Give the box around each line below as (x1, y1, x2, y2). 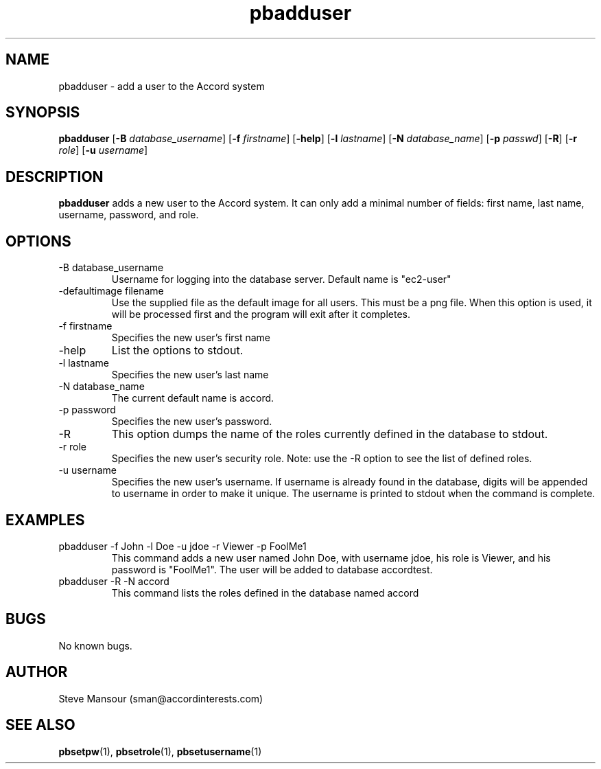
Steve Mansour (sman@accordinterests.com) (58, 692, 263, 704)
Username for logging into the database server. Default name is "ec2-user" (111, 273, 451, 286)
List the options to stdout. (111, 343, 244, 358)
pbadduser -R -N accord (58, 575, 169, 587)
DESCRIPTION (5, 168, 104, 185)
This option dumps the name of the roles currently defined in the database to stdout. (111, 427, 548, 441)
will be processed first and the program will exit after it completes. (111, 308, 410, 321)
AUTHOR (5, 663, 68, 681)
